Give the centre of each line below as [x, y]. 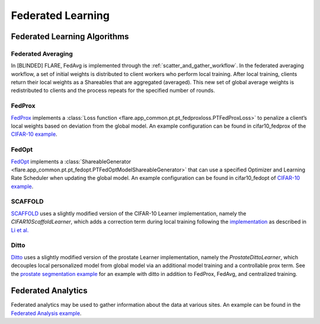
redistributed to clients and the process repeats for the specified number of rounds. [113, 90]
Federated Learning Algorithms [70, 36]
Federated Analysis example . [46, 313]
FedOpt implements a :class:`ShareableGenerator [71, 161]
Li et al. [20, 230]
